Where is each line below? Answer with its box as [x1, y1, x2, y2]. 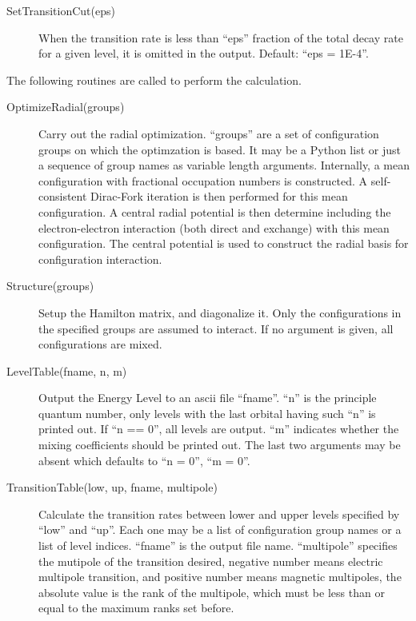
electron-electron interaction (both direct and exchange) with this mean [38, 219, 390, 236]
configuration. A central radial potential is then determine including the [38, 203, 391, 220]
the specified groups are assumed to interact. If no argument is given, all [38, 320, 394, 336]
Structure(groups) [6, 277, 94, 294]
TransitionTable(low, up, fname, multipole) [6, 479, 218, 496]
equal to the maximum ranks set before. [38, 599, 234, 616]
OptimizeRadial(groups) [6, 98, 125, 115]
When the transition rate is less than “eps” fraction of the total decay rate [38, 29, 403, 46]
